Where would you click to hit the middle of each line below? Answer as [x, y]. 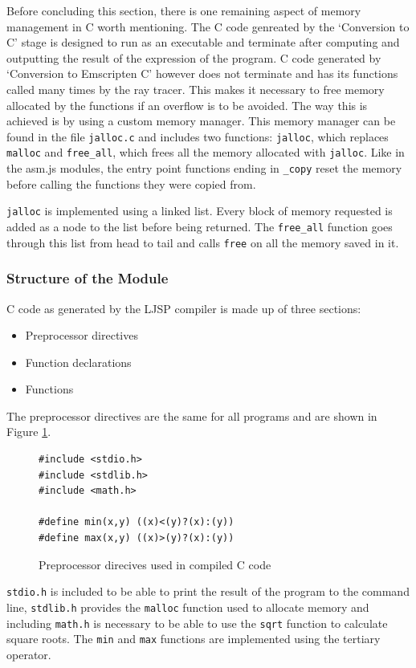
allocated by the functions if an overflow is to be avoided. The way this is [187, 105]
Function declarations [78, 362]
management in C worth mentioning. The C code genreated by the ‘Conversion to [208, 26]
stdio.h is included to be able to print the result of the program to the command [208, 591]
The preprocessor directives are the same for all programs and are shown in [192, 415]
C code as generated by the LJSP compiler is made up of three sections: [184, 308]
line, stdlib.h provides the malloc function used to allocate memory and [188, 607]
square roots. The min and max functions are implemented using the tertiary [194, 639]
